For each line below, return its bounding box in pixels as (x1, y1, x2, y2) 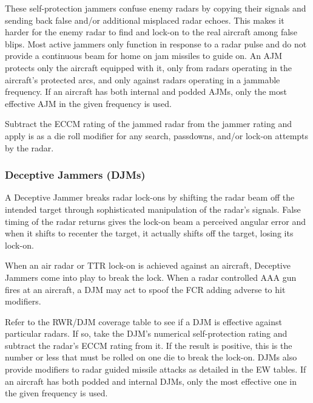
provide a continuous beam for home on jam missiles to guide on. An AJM (5, 49, 283, 62)
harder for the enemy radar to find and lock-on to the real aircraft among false (5, 26, 297, 38)
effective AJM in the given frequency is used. (5, 97, 172, 109)
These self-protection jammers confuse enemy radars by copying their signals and (5, 2, 306, 14)
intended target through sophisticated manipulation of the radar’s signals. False (5, 202, 301, 215)
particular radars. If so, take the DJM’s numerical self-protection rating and (5, 327, 288, 340)
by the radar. (5, 141, 54, 154)
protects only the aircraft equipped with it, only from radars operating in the (5, 61, 292, 74)
